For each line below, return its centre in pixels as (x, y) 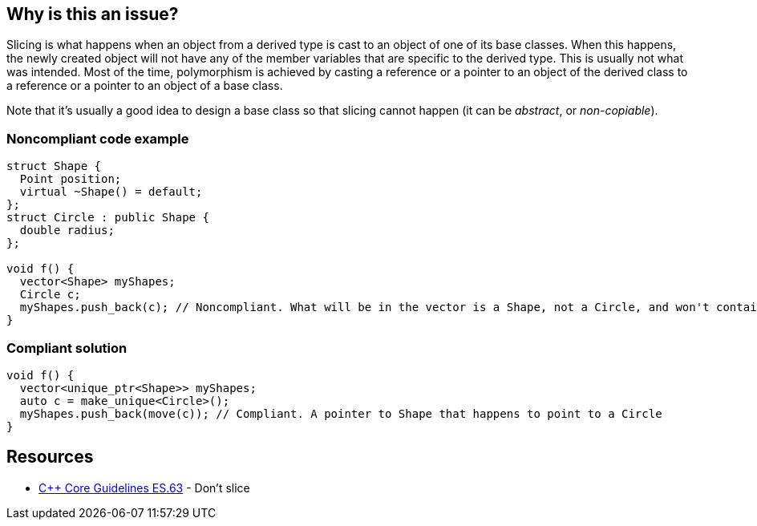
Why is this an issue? (93, 14)
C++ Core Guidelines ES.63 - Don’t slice (144, 488)
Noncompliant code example (98, 138)
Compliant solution (67, 348)
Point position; (71, 179)
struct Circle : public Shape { (108, 218)
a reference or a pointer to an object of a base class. (145, 86)
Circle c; (50, 295)
